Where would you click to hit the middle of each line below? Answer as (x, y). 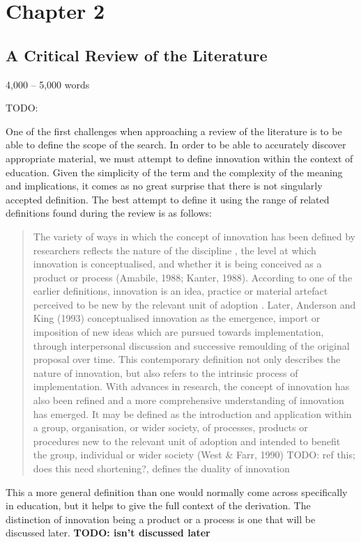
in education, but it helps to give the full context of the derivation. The (158, 505)
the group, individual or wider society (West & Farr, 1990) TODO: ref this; (194, 455)
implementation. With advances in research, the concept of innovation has (191, 386)
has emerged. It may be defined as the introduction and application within (192, 413)
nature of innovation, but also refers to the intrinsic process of (166, 372)
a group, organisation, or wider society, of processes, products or (170, 427)
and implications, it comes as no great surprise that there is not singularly (164, 186)
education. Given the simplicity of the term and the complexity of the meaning (174, 172)
